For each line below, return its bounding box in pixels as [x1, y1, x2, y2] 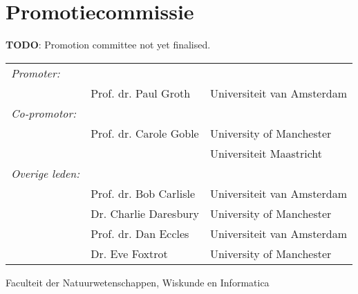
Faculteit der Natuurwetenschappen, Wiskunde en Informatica [6, 275, 270, 289]
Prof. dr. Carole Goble [91, 125, 199, 141]
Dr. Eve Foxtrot [91, 245, 168, 261]
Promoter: [11, 64, 60, 81]
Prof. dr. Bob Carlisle [91, 185, 196, 201]
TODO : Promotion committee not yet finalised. [6, 37, 211, 52]
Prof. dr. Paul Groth [91, 84, 191, 101]
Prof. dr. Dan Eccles [91, 225, 189, 241]
